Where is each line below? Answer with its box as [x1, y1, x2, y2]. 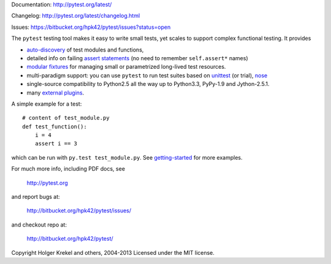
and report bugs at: [11, 193, 61, 201]
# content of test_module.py [22, 114, 110, 122]
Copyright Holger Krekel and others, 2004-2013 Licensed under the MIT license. [11, 249, 215, 256]
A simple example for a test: [11, 100, 82, 107]
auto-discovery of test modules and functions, [26, 46, 144, 53]
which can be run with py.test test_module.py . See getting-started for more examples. [11, 153, 243, 161]
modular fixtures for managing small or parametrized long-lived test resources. [26, 63, 226, 71]
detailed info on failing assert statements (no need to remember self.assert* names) [26, 54, 248, 61]
